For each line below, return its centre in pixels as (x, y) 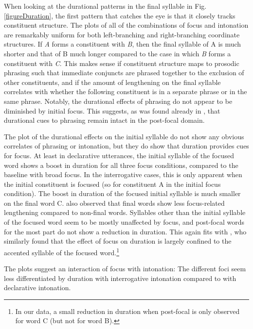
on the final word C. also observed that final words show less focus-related (114, 203)
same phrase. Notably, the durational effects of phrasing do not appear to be (118, 101)
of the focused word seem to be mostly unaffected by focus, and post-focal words (124, 222)
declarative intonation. (37, 288)
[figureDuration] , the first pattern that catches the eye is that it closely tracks (120, 15)
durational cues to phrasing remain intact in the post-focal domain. (104, 120)
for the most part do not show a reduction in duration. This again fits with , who (125, 231)
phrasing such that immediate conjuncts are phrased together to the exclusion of (124, 73)
